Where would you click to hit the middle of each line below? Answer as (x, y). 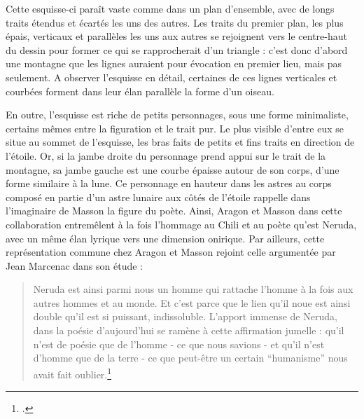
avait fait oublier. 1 (72, 373)
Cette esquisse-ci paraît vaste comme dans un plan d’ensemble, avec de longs (170, 8)
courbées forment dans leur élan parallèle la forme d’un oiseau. (140, 91)
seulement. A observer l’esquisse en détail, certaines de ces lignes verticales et (171, 77)
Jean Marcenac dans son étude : (74, 265)
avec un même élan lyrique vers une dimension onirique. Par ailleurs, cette (165, 238)
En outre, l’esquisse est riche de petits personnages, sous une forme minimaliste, (177, 115)
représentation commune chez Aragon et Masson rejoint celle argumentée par (171, 252)
